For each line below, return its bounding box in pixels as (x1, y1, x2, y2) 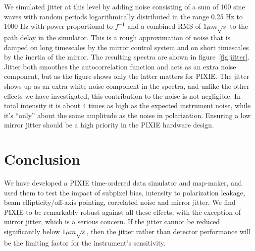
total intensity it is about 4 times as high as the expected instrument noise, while (4, 100, 251, 111)
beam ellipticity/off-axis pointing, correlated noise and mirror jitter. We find (4, 197, 236, 207)
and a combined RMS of (127, 21, 201, 31)
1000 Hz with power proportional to (4, 21, 113, 31)
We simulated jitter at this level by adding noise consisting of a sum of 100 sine (4, 1, 245, 11)
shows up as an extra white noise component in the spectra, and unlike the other (4, 80, 250, 91)
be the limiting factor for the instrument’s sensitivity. (4, 237, 166, 248)
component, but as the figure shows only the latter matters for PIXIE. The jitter (4, 71, 250, 81)
